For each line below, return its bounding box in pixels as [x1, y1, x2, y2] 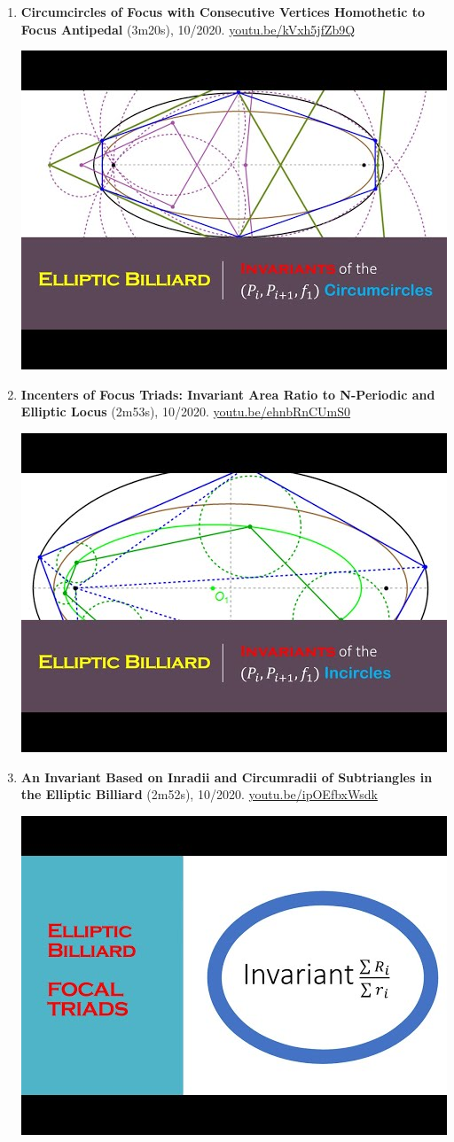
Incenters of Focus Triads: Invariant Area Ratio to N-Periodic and [20, 385, 435, 403]
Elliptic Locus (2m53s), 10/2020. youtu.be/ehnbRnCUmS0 [20, 402, 351, 421]
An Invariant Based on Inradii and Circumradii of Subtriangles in [20, 767, 433, 786]
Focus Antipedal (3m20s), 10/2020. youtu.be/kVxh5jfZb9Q [20, 19, 356, 38]
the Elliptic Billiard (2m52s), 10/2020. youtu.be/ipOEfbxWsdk [20, 785, 378, 804]
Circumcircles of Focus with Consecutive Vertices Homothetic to [20, 3, 426, 20]
